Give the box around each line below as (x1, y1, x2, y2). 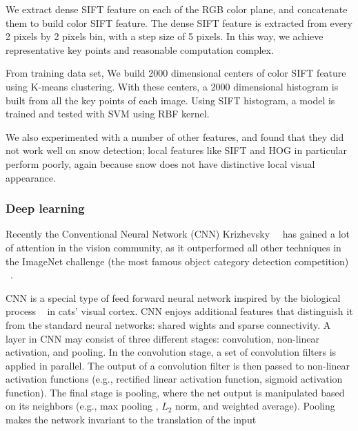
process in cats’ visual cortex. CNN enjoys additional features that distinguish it (6, 304, 353, 318)
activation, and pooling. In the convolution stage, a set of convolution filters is (6, 345, 337, 359)
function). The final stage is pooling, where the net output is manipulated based (6, 385, 345, 399)
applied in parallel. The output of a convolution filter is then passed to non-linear (6, 358, 350, 372)
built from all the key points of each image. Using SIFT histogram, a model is (6, 93, 335, 107)
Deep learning (6, 200, 85, 217)
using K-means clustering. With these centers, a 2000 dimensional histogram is (6, 79, 339, 93)
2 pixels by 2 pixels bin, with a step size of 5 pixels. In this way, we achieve (6, 29, 324, 44)
